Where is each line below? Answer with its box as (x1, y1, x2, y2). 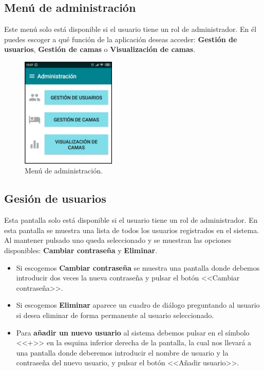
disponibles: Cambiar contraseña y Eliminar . (4, 245, 158, 256)
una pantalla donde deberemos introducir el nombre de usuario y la (16, 347, 229, 358)
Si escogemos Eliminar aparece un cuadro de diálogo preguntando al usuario (16, 299, 260, 310)
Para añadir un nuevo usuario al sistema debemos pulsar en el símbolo (16, 327, 250, 338)
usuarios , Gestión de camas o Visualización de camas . (4, 44, 196, 55)
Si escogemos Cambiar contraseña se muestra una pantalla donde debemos (16, 262, 260, 273)
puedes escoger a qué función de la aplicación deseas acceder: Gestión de (4, 33, 237, 44)
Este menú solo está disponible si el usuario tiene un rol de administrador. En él (4, 24, 257, 34)
